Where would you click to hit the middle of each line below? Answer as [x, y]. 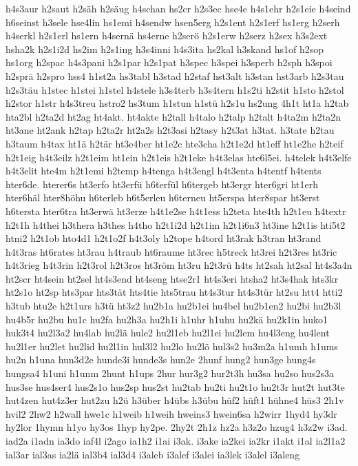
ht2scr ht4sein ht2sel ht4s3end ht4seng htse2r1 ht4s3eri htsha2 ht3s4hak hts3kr [172, 278]
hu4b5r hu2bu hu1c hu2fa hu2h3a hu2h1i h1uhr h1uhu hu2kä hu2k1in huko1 [167, 319]
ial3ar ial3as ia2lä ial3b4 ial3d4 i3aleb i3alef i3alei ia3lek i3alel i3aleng [153, 454]
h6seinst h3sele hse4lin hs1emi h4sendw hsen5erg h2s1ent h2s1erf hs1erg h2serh [173, 22]
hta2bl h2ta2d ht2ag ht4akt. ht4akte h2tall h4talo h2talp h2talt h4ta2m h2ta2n [173, 116]
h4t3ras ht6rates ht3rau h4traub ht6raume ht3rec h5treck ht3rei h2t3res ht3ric [171, 251]
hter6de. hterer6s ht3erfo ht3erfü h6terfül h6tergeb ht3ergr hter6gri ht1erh [162, 184]
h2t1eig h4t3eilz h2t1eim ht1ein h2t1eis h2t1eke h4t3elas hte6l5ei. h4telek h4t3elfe [179, 157]
